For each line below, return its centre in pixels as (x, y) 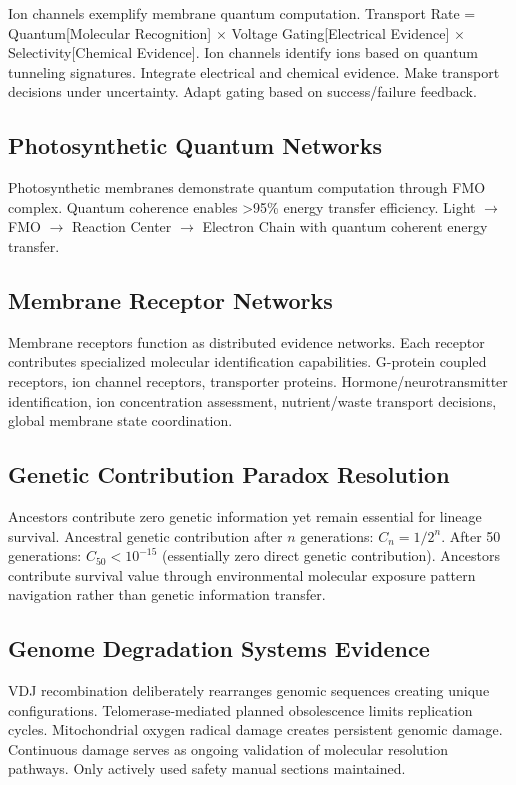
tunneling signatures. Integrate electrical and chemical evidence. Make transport (254, 71)
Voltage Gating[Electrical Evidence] (340, 32)
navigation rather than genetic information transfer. (167, 594)
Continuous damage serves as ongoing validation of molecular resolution (228, 748)
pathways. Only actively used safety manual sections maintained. (207, 768)
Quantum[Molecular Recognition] (110, 32)
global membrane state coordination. (120, 420)
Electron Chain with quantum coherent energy (345, 226)
